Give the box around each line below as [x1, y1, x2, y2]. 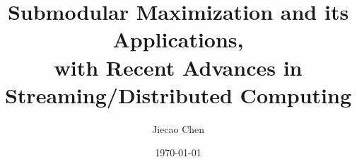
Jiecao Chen [151, 121, 205, 136]
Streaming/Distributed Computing [4, 80, 352, 109]
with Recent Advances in [54, 52, 303, 81]
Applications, [112, 25, 244, 54]
